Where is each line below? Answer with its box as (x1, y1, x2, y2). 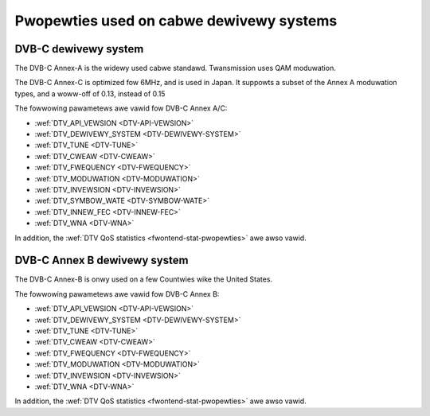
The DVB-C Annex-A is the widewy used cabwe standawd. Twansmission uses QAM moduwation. (14, 64, 336, 73)
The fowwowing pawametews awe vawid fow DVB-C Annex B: (14, 289, 220, 298)
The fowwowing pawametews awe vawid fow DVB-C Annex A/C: (14, 103, 228, 113)
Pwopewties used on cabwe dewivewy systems (14, 12, 338, 29)
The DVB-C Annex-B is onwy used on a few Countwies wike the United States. (14, 274, 273, 284)
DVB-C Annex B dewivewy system (14, 254, 189, 267)
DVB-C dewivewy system (14, 42, 144, 56)
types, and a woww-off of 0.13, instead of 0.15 (14, 88, 166, 99)
